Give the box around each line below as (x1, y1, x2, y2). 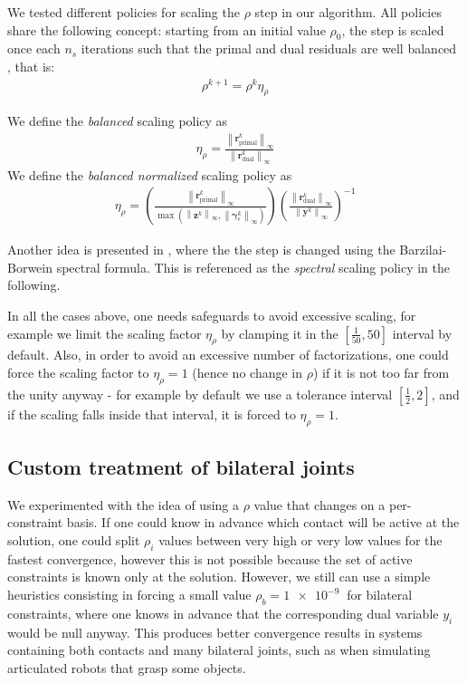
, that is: (7, 56, 55, 75)
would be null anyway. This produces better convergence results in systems (7, 622, 423, 641)
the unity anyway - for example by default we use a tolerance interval (7, 384, 393, 403)
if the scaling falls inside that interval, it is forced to (7, 404, 296, 423)
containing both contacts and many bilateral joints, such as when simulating (7, 640, 431, 659)
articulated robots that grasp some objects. (7, 658, 246, 677)
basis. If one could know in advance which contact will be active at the (66, 513, 460, 532)
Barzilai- (399, 240, 447, 259)
